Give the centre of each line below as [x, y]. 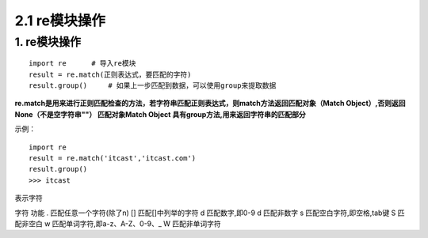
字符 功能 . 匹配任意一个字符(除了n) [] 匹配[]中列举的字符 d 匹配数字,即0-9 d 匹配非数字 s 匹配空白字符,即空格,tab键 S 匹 [210, 213]
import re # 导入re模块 [82, 64]
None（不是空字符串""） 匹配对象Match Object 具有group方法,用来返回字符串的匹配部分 [160, 114]
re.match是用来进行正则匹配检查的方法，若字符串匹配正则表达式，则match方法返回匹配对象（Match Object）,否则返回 [210, 104]
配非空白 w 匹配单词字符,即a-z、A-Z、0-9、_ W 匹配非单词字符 [118, 223]
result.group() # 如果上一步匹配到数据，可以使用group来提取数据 [153, 85]
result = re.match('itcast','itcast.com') [113, 158]
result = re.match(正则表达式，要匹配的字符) [110, 74]
